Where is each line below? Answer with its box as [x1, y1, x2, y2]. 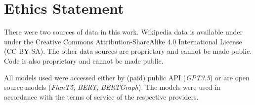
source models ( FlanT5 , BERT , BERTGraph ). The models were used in [4, 82, 220, 92]
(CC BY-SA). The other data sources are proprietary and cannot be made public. [4, 46, 252, 56]
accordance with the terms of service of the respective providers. [4, 91, 199, 102]
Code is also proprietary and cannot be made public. [4, 55, 164, 66]
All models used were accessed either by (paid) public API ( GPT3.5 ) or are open [4, 72, 250, 82]
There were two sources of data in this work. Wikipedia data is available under [4, 27, 243, 37]
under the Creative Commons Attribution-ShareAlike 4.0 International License [4, 36, 242, 46]
